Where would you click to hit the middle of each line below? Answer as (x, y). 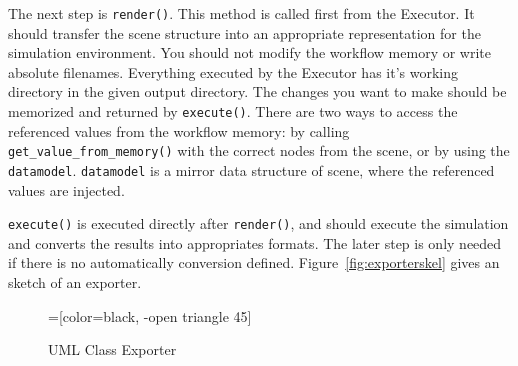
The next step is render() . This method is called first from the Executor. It (241, 13)
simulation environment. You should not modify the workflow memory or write (249, 52)
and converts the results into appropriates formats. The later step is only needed (255, 242)
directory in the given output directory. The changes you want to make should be (257, 91)
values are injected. (66, 189)
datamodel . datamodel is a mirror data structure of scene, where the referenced (251, 169)
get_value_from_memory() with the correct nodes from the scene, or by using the (259, 150)
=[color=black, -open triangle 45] (150, 315)
